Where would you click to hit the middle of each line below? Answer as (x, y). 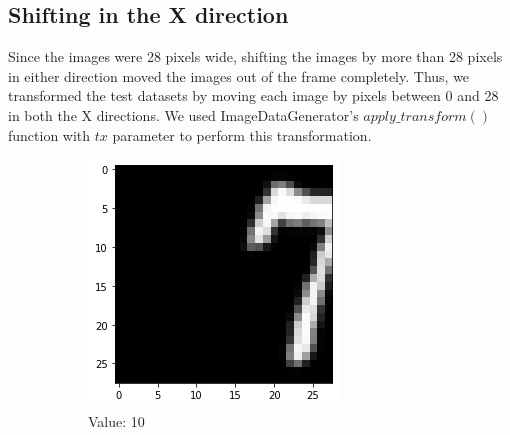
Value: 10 (116, 420)
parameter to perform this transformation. (242, 134)
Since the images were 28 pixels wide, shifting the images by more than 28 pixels (255, 56)
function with (49, 134)
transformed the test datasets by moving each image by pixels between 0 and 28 (253, 95)
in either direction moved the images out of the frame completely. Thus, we (239, 75)
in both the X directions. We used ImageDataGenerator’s (183, 114)
